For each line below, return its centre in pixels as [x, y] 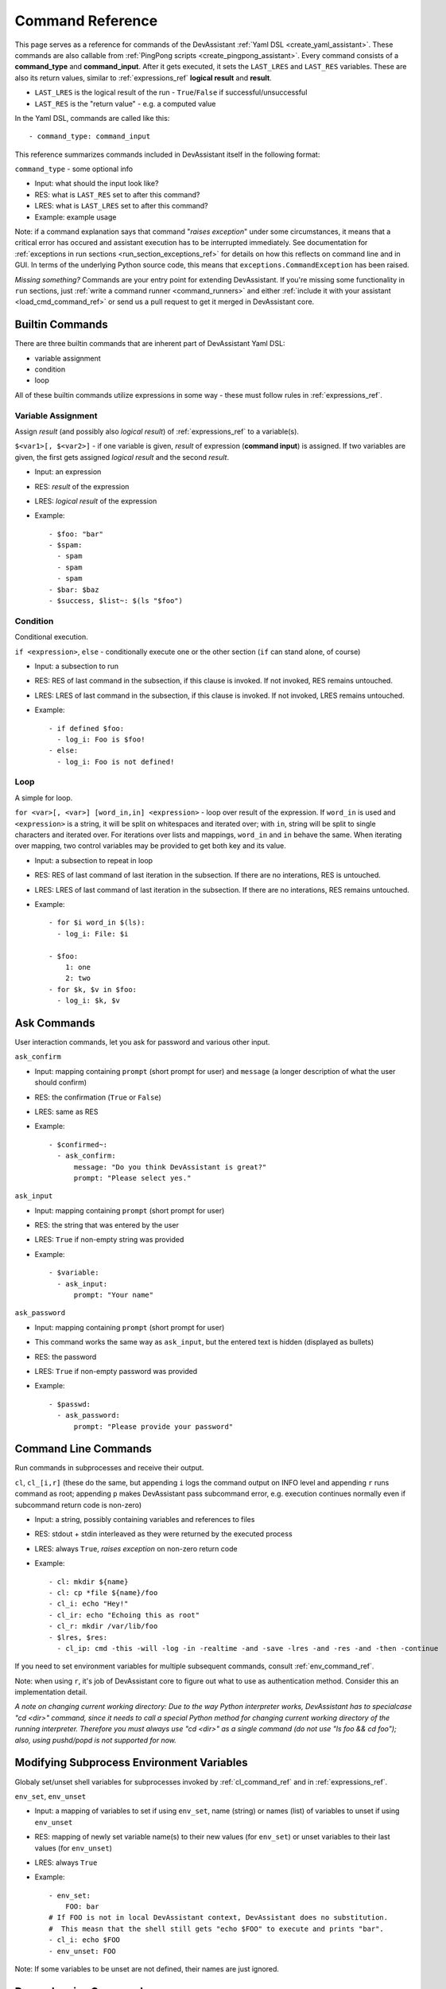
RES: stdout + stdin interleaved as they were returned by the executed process [164, 1534]
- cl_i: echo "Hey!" [89, 1604]
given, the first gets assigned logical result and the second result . [122, 457]
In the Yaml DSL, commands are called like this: [92, 118]
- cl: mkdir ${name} [89, 1582]
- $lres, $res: [78, 1637]
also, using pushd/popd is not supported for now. [95, 1740]
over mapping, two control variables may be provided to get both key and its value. [150, 846]
